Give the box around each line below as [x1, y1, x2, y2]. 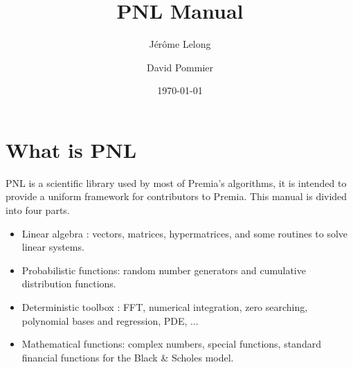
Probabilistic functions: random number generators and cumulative [21, 262, 306, 277]
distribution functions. [21, 276, 116, 291]
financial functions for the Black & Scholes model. [21, 350, 234, 364]
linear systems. [21, 240, 84, 254]
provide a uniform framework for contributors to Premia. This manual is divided [6, 189, 347, 204]
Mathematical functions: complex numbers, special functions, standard [21, 337, 321, 351]
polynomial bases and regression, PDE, [21, 313, 188, 328]
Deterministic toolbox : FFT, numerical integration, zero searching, [21, 300, 308, 314]
